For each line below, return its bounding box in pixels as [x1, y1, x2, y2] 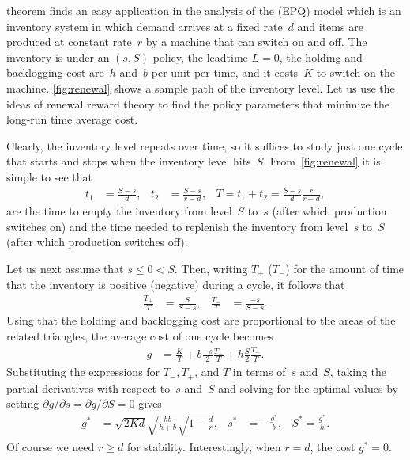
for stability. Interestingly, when [126, 438, 281, 454]
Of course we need [6, 438, 95, 454]
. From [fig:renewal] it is [263, 153, 381, 169]
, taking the [329, 363, 387, 380]
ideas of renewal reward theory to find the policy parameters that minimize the [6, 95, 389, 112]
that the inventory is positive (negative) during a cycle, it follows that [6, 276, 345, 293]
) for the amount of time [285, 260, 404, 276]
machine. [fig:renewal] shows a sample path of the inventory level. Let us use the [6, 79, 395, 96]
